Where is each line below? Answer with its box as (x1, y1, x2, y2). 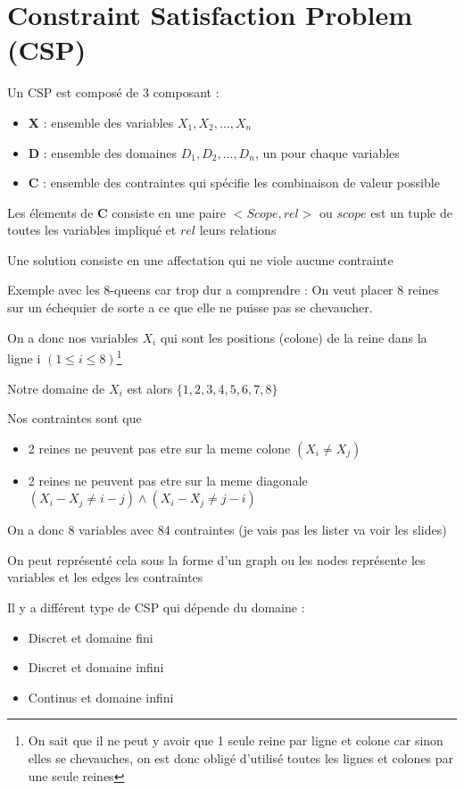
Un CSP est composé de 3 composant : (7, 83, 220, 102)
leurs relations (199, 220, 277, 239)
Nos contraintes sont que (7, 409, 142, 428)
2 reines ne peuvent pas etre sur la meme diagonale (28, 470, 308, 489)
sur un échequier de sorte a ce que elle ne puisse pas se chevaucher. (7, 298, 373, 317)
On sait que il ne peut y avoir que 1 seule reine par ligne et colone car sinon (28, 731, 443, 750)
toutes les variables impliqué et (7, 220, 177, 239)
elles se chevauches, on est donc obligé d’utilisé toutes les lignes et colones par (28, 749, 454, 768)
